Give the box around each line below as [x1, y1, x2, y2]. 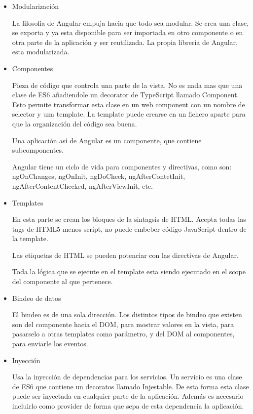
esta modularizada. [12, 46, 70, 57]
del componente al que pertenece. [12, 276, 113, 287]
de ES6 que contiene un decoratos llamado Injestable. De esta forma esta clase [12, 381, 249, 391]
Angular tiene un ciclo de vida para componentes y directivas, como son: [12, 161, 232, 171]
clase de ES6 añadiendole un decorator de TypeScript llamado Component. [12, 89, 239, 100]
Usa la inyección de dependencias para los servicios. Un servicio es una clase [12, 372, 242, 382]
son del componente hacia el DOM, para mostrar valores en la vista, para [12, 319, 234, 329]
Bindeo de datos [12, 292, 61, 303]
